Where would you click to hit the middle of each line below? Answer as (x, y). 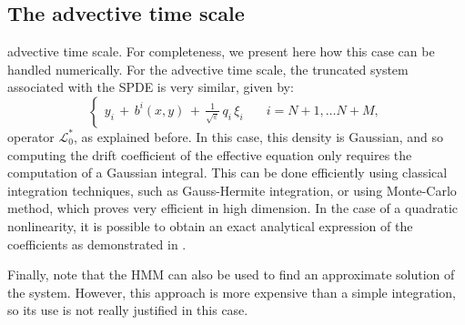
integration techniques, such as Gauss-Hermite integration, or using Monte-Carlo (232, 190)
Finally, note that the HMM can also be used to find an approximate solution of (231, 274)
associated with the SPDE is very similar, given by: (151, 87)
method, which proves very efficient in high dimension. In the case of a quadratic (232, 208)
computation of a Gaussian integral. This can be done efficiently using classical (227, 173)
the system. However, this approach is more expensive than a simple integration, (232, 292)
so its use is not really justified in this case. (128, 310)
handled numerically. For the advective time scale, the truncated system (208, 69)
